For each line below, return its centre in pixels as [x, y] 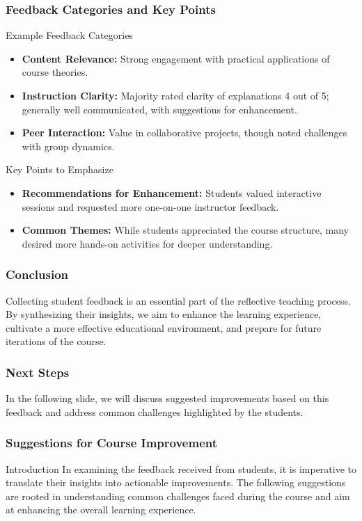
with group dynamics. [68, 146]
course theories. [55, 72]
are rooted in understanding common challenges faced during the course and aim [178, 496]
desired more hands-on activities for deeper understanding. [147, 243]
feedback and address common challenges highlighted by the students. [155, 411]
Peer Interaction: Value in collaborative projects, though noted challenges [184, 133]
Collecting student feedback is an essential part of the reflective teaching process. [178, 300]
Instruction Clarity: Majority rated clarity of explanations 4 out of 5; [175, 95]
